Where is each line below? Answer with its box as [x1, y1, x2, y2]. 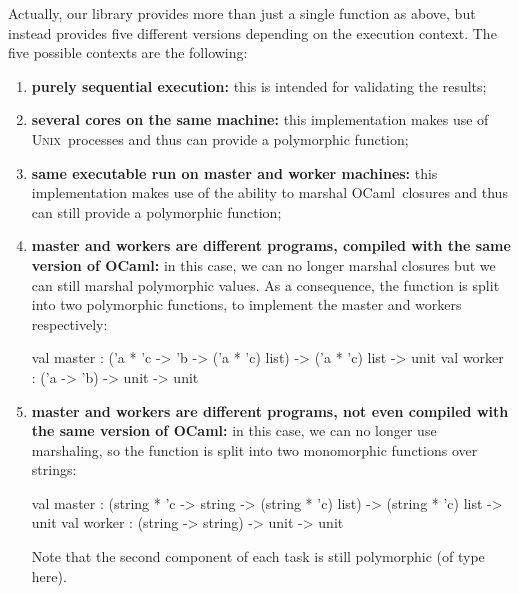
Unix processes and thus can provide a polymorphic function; [31, 128, 409, 149]
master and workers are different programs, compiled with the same [31, 235, 511, 256]
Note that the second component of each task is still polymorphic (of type [31, 546, 485, 567]
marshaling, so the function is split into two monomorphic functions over [31, 439, 478, 460]
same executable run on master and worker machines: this [31, 162, 438, 183]
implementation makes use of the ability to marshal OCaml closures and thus [31, 182, 508, 203]
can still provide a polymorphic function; [31, 201, 282, 222]
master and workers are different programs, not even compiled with [31, 400, 509, 421]
